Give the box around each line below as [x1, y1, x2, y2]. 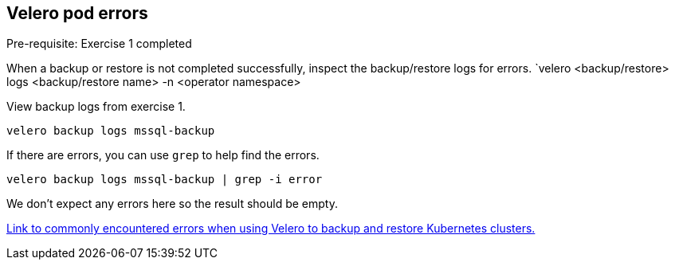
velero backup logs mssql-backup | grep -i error [6, 173, 323, 186]
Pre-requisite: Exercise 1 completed [6, 37, 192, 51]
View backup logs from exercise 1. [6, 100, 186, 114]
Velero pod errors [6, 3, 148, 23]
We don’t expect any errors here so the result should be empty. [6, 197, 338, 211]
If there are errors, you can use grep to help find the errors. [6, 148, 320, 162]
